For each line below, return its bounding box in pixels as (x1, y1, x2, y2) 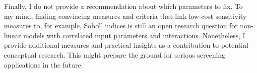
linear (4, 30, 21, 40)
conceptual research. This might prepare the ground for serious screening (4, 49, 225, 60)
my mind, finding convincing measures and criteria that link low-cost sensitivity (4, 10, 247, 21)
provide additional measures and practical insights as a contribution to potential (4, 40, 249, 50)
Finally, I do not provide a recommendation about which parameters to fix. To (4, 1, 243, 11)
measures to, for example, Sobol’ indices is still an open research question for (4, 20, 238, 31)
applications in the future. (4, 59, 83, 70)
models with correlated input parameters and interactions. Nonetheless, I (23, 30, 245, 40)
